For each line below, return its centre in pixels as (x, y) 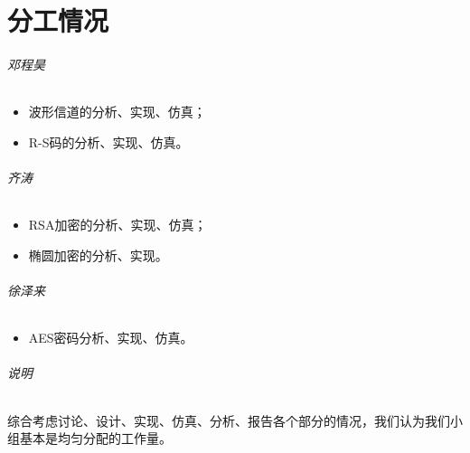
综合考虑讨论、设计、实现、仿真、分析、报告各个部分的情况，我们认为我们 (229, 420)
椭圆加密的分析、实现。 (98, 255)
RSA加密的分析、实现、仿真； (117, 225)
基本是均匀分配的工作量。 (95, 438)
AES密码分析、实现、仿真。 (111, 338)
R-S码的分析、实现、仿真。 (108, 142)
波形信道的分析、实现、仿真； (117, 112)
